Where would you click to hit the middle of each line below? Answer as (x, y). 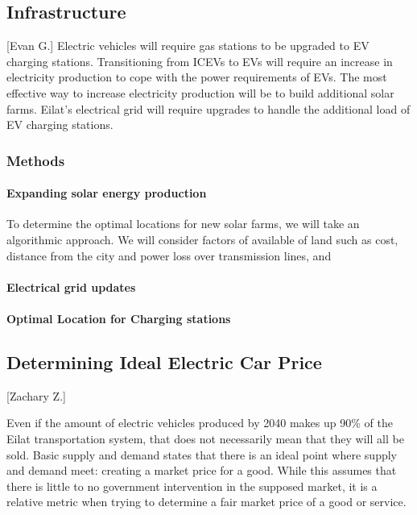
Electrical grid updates (71, 287)
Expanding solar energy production (107, 193)
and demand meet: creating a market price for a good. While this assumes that (202, 470)
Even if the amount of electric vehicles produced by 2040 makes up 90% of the (200, 423)
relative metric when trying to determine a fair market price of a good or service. (206, 502)
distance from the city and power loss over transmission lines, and (169, 255)
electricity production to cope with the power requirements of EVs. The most (197, 77)
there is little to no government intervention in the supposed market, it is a (192, 486)
